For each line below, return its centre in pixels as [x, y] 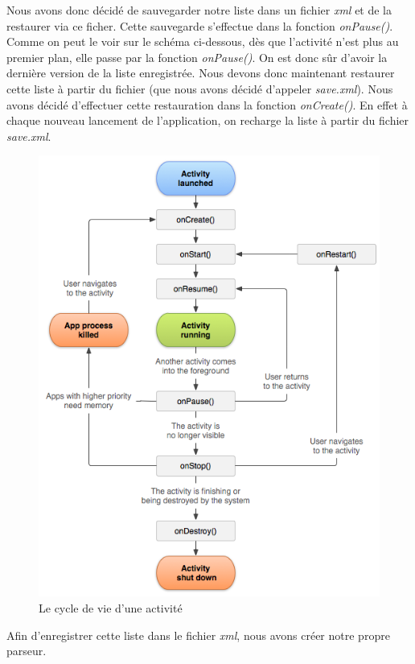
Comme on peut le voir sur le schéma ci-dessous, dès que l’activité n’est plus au [203, 41]
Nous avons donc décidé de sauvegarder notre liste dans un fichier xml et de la [199, 10]
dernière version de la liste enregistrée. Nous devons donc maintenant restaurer [201, 73]
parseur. [27, 651]
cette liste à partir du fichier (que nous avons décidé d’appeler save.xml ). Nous [200, 88]
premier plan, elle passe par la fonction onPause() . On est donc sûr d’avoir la [197, 57]
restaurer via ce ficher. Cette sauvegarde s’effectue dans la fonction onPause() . [200, 25]
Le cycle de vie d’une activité [111, 607]
